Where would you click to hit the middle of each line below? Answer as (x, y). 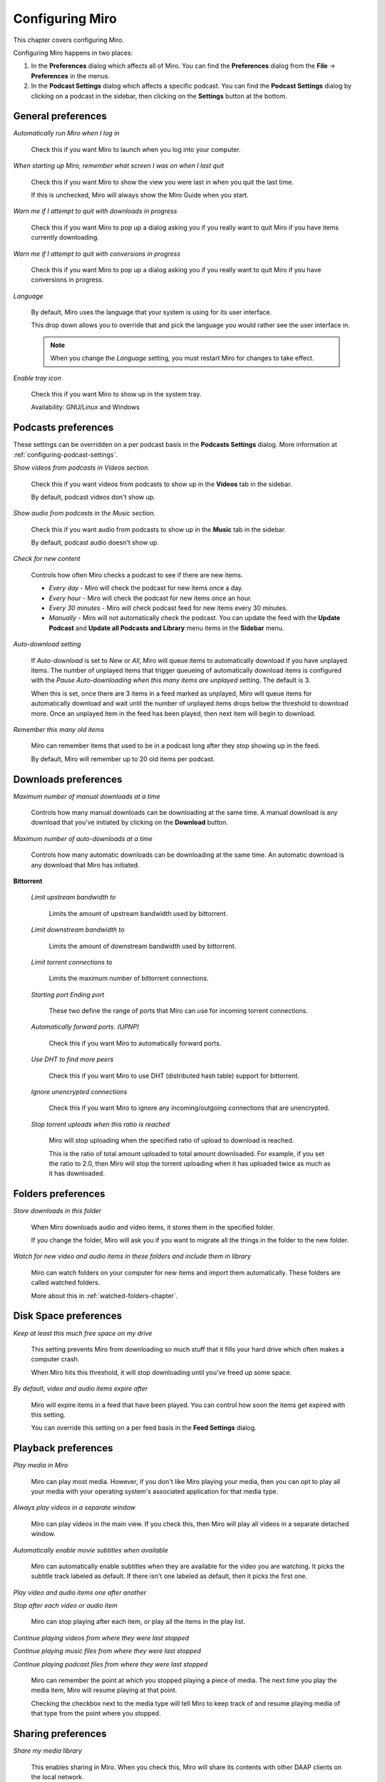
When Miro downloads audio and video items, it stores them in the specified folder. (153, 1227)
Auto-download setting (47, 644)
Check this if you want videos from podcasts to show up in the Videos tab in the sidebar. (161, 484)
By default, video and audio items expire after (81, 1389)
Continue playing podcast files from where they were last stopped (111, 1664)
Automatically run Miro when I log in (66, 133)
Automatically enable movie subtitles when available (91, 1550)
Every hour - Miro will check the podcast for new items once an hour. (150, 598)
